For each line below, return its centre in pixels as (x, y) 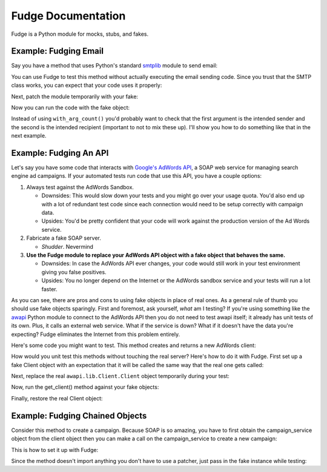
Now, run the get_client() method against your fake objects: (85, 387)
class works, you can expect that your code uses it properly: (87, 86)
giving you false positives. (74, 272)
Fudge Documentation (68, 16)
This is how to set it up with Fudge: (55, 450)
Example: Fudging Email (58, 51)
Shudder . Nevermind (68, 246)
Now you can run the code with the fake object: (71, 108)
